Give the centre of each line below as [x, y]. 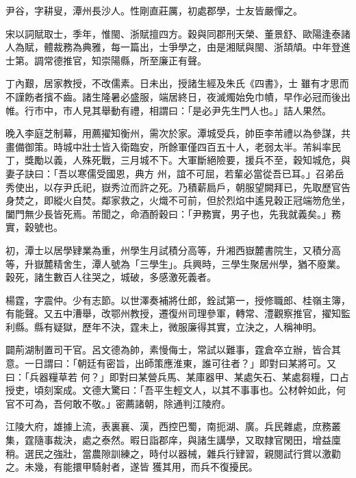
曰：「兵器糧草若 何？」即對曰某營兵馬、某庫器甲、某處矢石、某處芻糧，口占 [177, 376]
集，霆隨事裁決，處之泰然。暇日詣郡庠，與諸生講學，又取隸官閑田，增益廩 [173, 440]
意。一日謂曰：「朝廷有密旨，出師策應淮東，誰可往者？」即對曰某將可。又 [171, 363]
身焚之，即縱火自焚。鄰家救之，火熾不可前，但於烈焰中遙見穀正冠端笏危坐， [178, 200]
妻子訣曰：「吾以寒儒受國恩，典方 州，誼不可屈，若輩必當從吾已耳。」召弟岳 [175, 173]
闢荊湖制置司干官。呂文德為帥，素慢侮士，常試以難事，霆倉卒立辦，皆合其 [173, 350]
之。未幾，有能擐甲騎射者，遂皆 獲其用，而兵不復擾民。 [132, 467]
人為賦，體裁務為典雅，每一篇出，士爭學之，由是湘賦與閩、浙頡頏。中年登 [173, 47]
